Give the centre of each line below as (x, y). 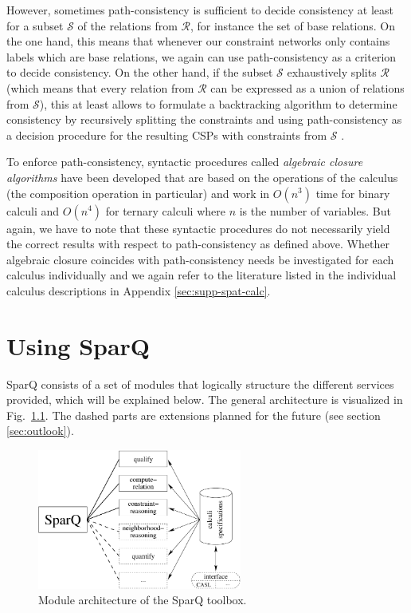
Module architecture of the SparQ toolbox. (143, 600)
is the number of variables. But (315, 210)
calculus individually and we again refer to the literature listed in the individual (202, 275)
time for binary (353, 193)
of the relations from (127, 25)
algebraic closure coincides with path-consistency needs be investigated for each (200, 259)
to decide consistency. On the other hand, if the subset (140, 72)
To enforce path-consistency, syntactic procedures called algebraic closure (185, 162)
